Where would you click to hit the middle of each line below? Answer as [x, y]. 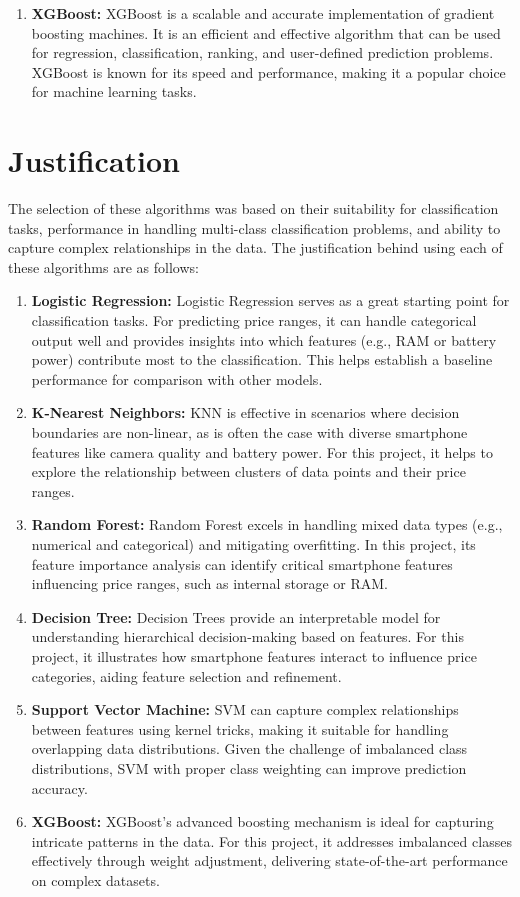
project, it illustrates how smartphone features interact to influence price [254, 655]
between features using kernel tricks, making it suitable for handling [240, 728]
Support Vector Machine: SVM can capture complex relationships [245, 709]
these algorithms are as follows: [103, 266]
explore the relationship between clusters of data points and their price [248, 471]
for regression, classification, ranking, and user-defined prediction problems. [262, 52]
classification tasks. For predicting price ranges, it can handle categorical [254, 320]
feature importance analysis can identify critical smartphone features [242, 563]
